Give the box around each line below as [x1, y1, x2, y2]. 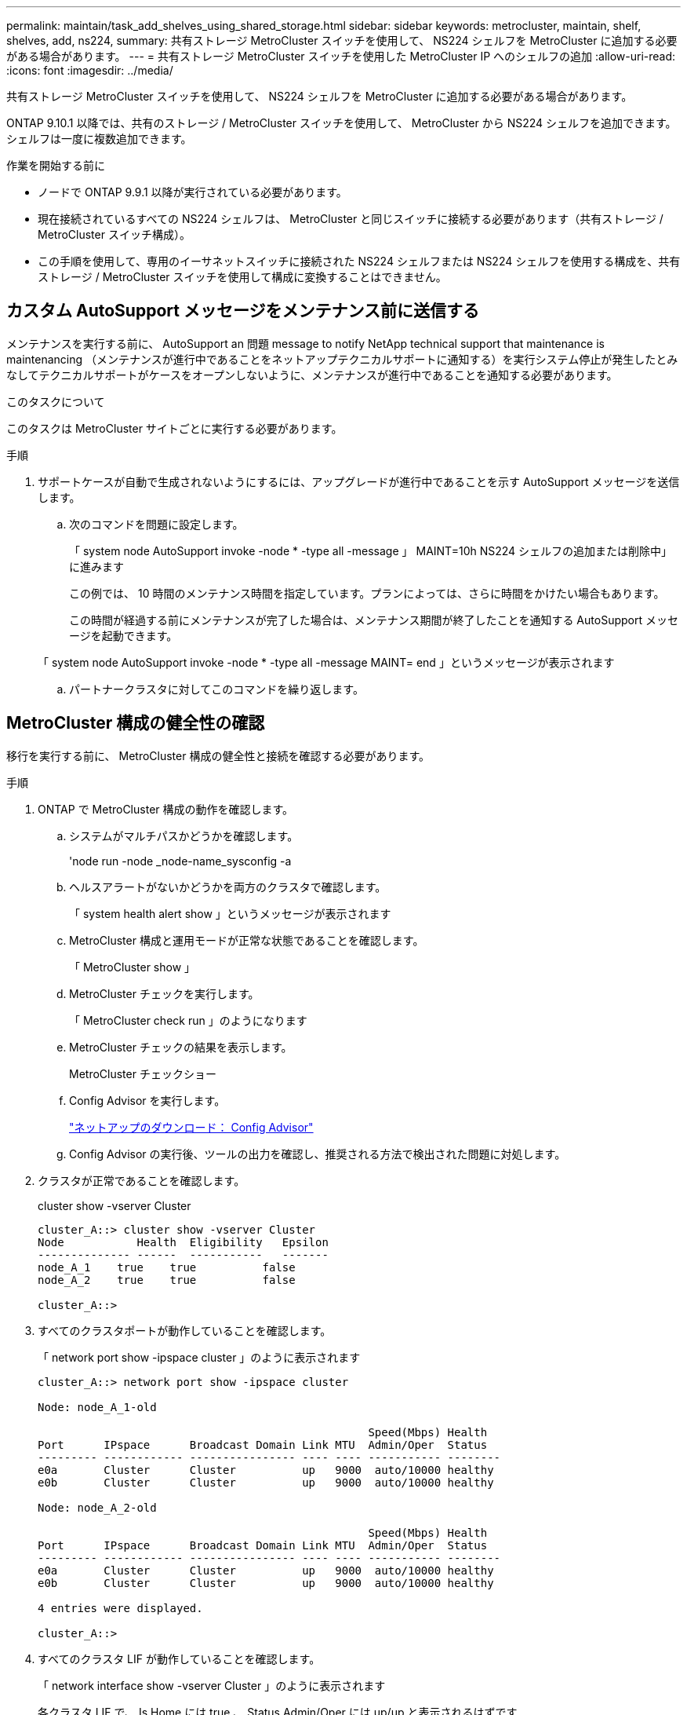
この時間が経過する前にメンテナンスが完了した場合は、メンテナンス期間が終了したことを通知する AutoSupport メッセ [69, 612, 678, 627]
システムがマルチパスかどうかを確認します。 [69, 828, 299, 843]
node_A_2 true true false [38, 1273, 296, 1286]
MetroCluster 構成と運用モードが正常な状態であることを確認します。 [69, 933, 424, 947]
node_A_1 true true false [38, 1260, 296, 1274]
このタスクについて [6, 394, 105, 408]
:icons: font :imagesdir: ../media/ [6, 64, 173, 77]
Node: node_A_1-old [38, 1400, 157, 1413]
